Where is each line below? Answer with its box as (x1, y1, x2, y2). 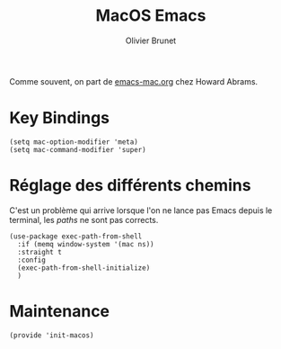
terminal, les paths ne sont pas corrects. (9, 214, 159, 225)
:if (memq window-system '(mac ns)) (17, 239, 154, 248)
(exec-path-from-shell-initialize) (17, 263, 151, 273)
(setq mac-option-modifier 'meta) (9, 137, 139, 147)
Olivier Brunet (125, 35, 177, 46)
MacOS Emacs (95, 5, 206, 26)
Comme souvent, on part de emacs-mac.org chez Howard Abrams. (9, 76, 259, 86)
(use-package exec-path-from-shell (9, 231, 143, 241)
